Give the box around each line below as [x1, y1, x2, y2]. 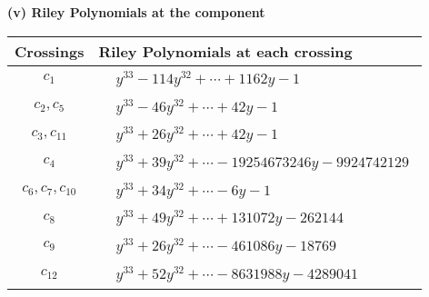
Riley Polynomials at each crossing [98, 40, 353, 62]
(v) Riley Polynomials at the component [7, 3, 265, 21]
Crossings [15, 40, 85, 62]
